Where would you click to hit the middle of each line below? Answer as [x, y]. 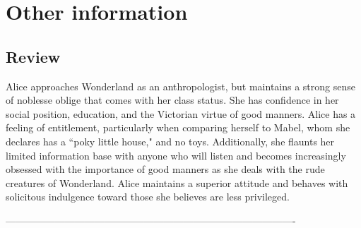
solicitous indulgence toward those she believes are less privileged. [148, 197]
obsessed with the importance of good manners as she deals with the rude [165, 169]
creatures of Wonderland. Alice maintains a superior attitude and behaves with [177, 182]
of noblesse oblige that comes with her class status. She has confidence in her [172, 100]
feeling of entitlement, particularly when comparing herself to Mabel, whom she [178, 127]
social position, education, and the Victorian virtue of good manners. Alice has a [181, 113]
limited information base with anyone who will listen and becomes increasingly [176, 155]
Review [33, 56]
